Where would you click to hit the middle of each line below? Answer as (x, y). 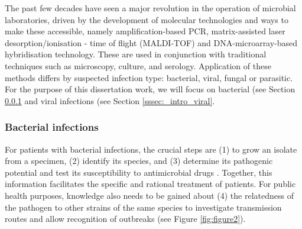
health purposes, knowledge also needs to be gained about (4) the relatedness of (149, 195)
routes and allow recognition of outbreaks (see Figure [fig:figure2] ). (125, 219)
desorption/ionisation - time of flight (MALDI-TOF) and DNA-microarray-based (151, 42)
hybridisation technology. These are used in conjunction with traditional (136, 54)
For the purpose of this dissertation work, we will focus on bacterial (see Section (150, 89)
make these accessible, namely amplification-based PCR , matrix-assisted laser (145, 31)
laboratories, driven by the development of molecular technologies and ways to (147, 19)
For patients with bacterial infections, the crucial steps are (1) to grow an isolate (151, 149)
